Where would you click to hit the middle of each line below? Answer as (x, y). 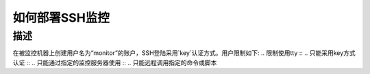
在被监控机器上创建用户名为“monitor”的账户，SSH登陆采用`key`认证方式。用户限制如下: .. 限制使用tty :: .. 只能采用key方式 (184, 53)
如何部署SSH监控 (61, 18)
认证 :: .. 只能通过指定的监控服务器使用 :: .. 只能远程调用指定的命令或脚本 (115, 62)
